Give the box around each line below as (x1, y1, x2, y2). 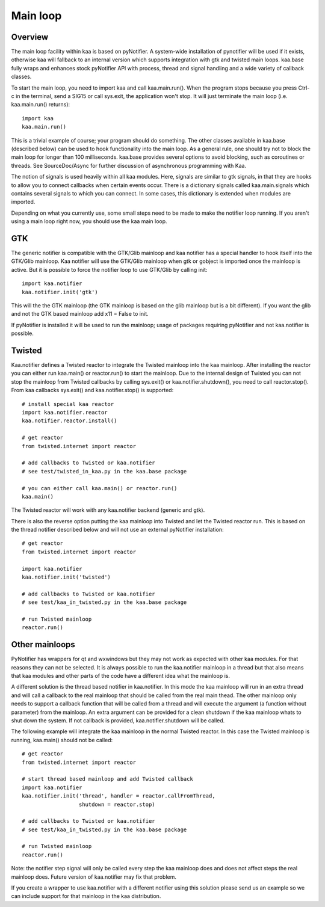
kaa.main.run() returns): (11, 101, 70, 108)
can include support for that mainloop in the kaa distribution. (11, 893, 161, 900)
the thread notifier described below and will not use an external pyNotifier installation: (11, 526, 224, 533)
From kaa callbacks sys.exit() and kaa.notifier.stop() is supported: (11, 387, 174, 394)
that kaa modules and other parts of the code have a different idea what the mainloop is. (11, 672, 230, 680)
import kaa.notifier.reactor (22, 409, 108, 416)
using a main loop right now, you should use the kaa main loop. (11, 218, 168, 225)
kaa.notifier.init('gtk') (22, 289, 99, 295)
